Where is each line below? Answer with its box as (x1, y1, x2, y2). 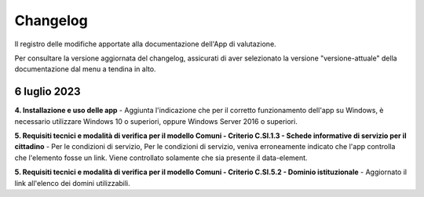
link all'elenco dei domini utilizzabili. (14, 178, 131, 188)
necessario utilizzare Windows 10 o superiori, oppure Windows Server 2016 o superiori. (14, 116, 298, 126)
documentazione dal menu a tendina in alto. (14, 64, 156, 74)
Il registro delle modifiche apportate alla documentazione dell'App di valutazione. (14, 39, 276, 49)
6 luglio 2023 (14, 85, 82, 98)
